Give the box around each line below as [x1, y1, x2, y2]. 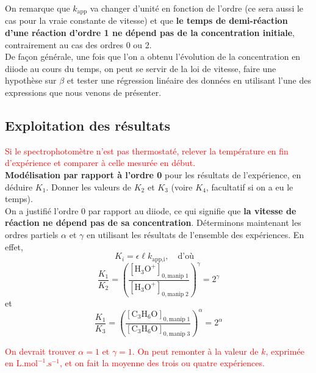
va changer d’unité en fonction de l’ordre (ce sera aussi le [90, 2, 304, 14]
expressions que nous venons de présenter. [5, 86, 162, 99]
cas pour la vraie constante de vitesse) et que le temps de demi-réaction [5, 14, 288, 27]
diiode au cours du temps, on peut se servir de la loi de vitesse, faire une [5, 62, 276, 74]
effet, [5, 240, 23, 253]
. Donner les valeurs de [46, 180, 132, 193]
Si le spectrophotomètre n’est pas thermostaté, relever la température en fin [5, 144, 289, 157]
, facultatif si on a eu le [206, 180, 293, 193]
